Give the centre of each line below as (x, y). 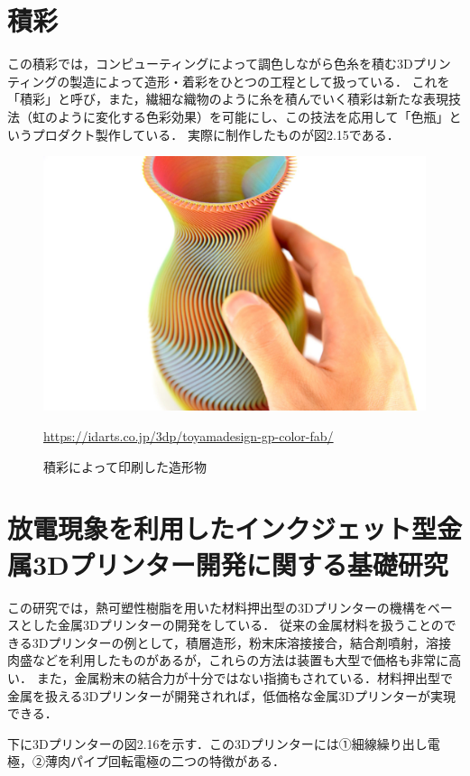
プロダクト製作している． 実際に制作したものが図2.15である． (216, 134)
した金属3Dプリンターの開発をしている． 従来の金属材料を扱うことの (238, 625)
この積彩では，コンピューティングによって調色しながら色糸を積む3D (210, 64)
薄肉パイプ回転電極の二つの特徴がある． (165, 761)
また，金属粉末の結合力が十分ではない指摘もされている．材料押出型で (244, 677)
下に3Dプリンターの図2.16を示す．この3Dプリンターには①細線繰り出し (217, 743)
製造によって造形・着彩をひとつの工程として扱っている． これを (260, 81)
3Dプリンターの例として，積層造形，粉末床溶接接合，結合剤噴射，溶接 (242, 642)
